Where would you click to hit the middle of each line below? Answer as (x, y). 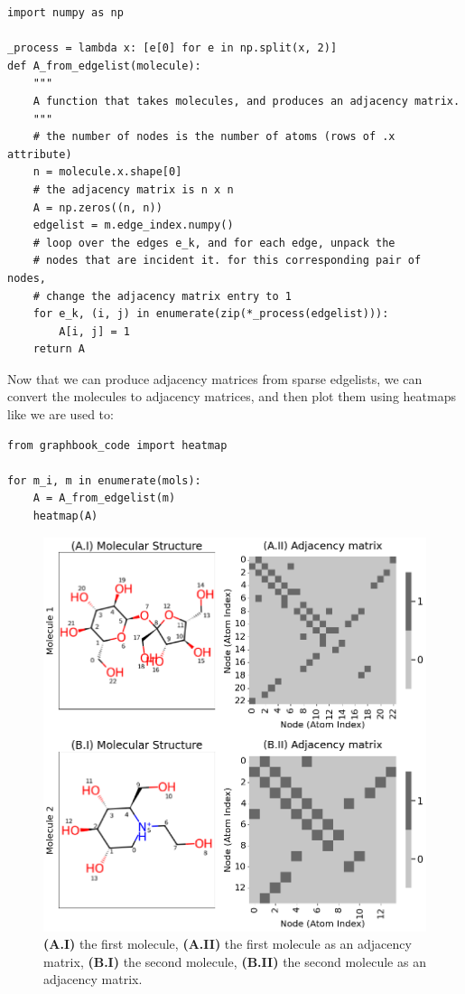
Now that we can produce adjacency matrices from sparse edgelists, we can (215, 378)
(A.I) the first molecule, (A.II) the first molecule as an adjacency (228, 944)
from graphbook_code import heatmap (117, 445)
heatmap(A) (65, 516)
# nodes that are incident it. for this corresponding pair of (227, 261)
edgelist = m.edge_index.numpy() (133, 225)
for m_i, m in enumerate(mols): (104, 480)
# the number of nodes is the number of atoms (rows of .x (214, 137)
